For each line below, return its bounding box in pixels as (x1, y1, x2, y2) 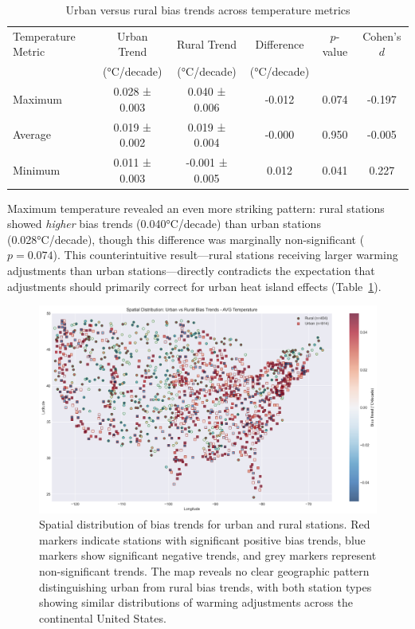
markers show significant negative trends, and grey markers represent (39, 547, 377, 564)
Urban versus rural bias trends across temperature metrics (65, 2, 350, 18)
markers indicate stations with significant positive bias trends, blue (39, 531, 366, 548)
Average (13, 126, 51, 143)
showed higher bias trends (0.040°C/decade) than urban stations (7, 215, 321, 232)
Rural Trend (177, 35, 237, 52)
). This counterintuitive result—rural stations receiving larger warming (53, 246, 398, 263)
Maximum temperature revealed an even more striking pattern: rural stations (7, 199, 385, 216)
